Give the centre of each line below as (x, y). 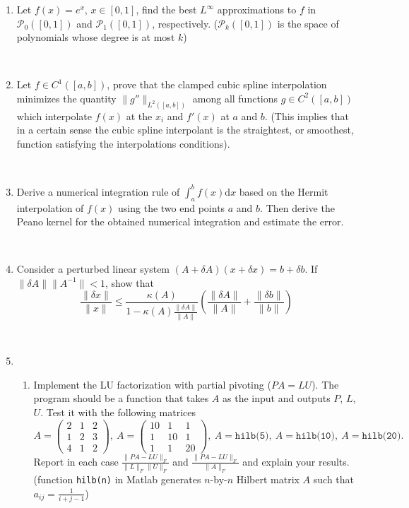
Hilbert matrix (268, 479)
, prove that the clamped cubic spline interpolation (217, 84)
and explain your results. (296, 461)
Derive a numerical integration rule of (98, 191)
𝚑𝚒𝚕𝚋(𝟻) (252, 436)
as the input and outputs (277, 398)
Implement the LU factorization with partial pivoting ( (152, 384)
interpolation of (50, 207)
